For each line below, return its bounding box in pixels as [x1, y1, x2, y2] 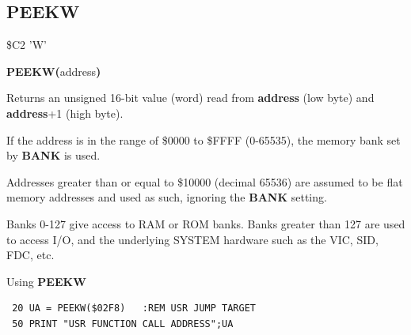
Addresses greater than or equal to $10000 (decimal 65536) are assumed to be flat [6, 173, 403, 190]
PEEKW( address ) [6, 62, 101, 79]
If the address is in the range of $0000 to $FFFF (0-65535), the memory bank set [6, 131, 401, 148]
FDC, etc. [6, 247, 55, 263]
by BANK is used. [6, 147, 101, 164]
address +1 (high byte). [6, 104, 124, 121]
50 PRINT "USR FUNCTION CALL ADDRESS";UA [12, 318, 234, 329]
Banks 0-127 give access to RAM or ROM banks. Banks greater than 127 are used [6, 215, 405, 231]
